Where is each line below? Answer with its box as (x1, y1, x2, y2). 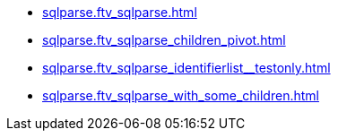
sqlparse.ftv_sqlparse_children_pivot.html (42, 32, 286, 47)
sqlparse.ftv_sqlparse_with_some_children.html (42, 88, 319, 103)
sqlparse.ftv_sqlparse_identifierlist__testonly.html (42, 60, 331, 75)
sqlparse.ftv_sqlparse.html (42, 4, 197, 20)
